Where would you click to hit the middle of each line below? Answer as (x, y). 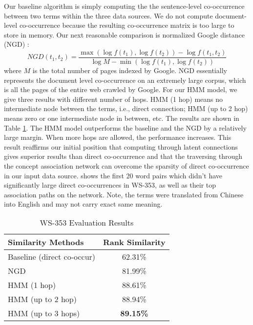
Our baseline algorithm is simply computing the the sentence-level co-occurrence (124, 6)
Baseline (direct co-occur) (52, 256)
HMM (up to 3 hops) (44, 313)
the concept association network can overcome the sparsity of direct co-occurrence (126, 165)
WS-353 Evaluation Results (87, 222)
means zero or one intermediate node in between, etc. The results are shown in (122, 118)
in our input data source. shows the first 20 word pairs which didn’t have (113, 175)
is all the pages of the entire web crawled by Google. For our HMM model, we (121, 89)
